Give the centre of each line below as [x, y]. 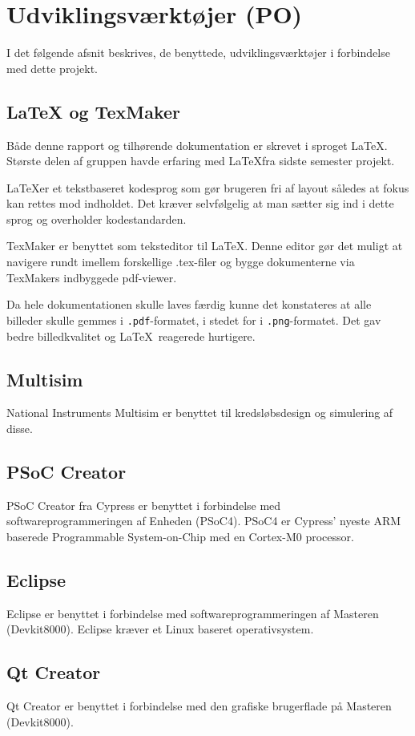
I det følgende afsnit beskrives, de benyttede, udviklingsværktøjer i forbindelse [198, 53]
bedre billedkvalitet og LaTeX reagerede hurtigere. [131, 336]
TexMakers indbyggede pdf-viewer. [92, 277]
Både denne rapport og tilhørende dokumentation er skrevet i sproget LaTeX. [197, 145]
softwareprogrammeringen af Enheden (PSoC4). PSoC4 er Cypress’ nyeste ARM [204, 521]
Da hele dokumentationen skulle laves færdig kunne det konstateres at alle [189, 304]
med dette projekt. [52, 68]
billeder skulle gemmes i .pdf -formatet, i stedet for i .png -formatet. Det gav [194, 319]
